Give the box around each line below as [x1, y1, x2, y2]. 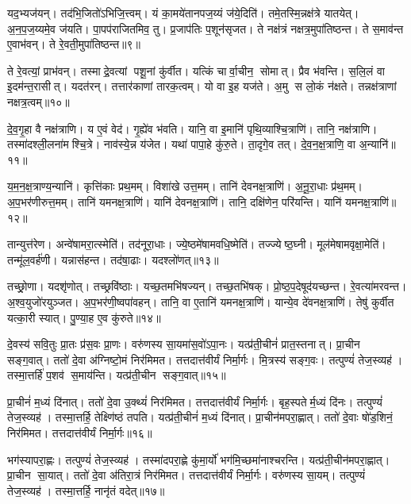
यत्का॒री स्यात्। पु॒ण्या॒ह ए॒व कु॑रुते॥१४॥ [7, 309, 161, 325]
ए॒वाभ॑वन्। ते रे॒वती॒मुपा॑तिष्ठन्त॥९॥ [7, 36, 141, 52]
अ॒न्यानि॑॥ [359, 136, 396, 152]
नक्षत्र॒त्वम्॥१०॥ [7, 93, 70, 110]
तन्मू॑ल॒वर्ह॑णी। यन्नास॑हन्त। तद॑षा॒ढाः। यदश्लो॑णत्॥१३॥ [7, 251, 219, 267]
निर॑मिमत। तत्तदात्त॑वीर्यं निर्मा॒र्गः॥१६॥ [7, 425, 152, 441]
